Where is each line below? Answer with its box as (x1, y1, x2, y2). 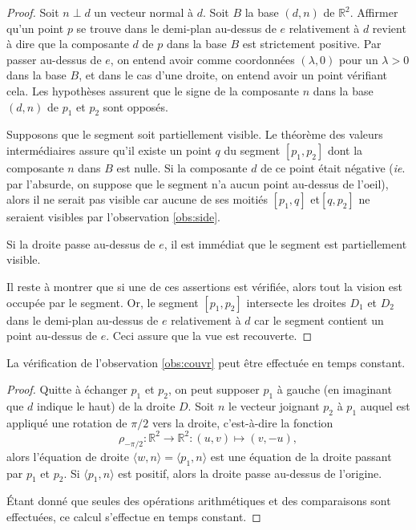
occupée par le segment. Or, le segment (6, 293, 199, 310)
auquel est (360, 398, 410, 415)
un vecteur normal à (94, 4, 194, 20)
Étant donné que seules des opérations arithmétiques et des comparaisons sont (6, 492, 391, 509)
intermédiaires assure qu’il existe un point (6, 141, 212, 158)
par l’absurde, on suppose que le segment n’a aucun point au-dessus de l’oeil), (6, 175, 389, 192)
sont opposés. (103, 98, 168, 115)
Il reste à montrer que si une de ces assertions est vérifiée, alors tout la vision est (6, 277, 403, 294)
